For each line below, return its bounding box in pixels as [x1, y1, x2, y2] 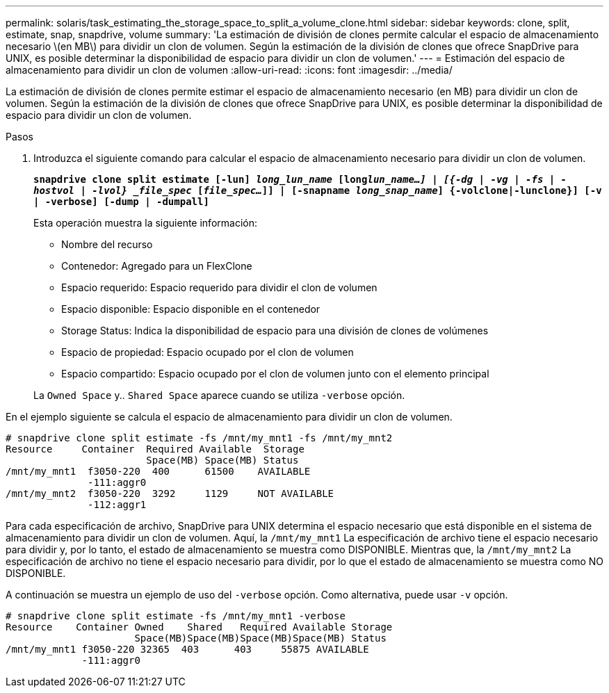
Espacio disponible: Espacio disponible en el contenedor [61, 303, 320, 315]
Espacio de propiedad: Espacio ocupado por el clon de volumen [61, 346, 354, 358]
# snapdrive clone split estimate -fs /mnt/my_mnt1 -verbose [6, 610, 346, 621]
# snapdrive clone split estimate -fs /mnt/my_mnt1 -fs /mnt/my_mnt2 [6, 432, 393, 443]
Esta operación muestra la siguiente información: [33, 217, 257, 229]
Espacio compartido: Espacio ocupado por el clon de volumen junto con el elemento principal [61, 368, 489, 380]
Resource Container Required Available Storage [6, 443, 304, 455]
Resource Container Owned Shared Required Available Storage [6, 621, 393, 633]
